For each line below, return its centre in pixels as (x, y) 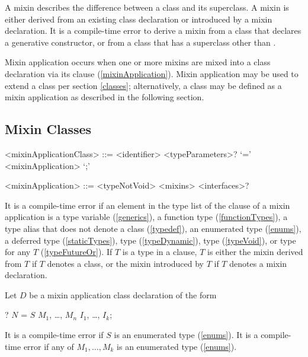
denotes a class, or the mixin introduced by (126, 263)
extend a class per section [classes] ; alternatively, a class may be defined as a (143, 85)
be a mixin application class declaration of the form (123, 294)
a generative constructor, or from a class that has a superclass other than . (140, 42)
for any (18, 252)
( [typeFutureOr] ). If (76, 252)
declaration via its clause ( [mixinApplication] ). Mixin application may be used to (152, 73)
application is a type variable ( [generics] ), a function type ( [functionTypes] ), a (146, 217)
